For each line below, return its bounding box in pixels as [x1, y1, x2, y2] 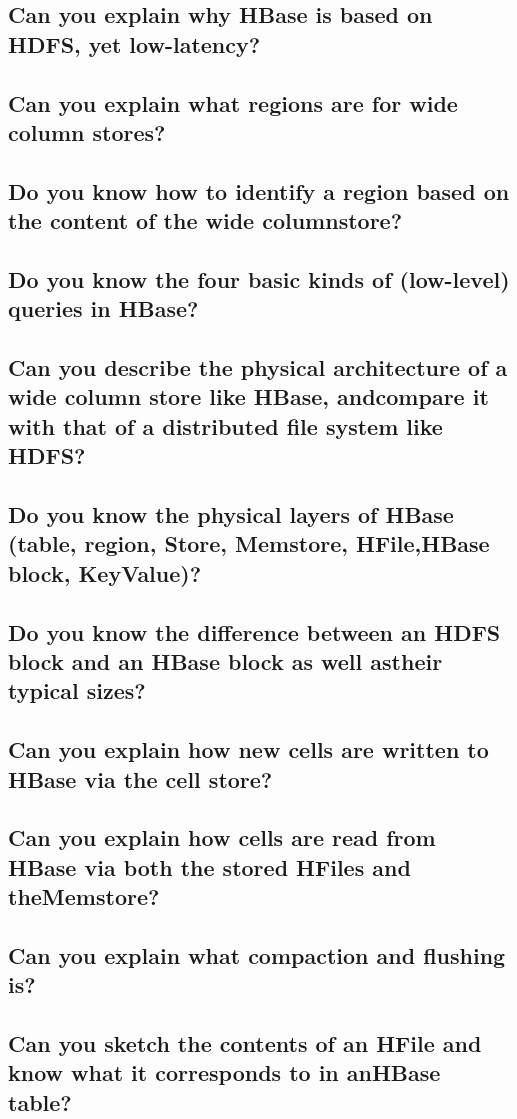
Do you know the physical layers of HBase [8, 499, 454, 530]
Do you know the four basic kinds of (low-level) [8, 263, 510, 294]
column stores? [8, 116, 166, 147]
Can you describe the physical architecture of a [8, 352, 508, 383]
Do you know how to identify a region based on [8, 175, 510, 206]
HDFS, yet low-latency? [8, 28, 261, 59]
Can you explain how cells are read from [8, 822, 436, 853]
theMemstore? [8, 881, 160, 912]
